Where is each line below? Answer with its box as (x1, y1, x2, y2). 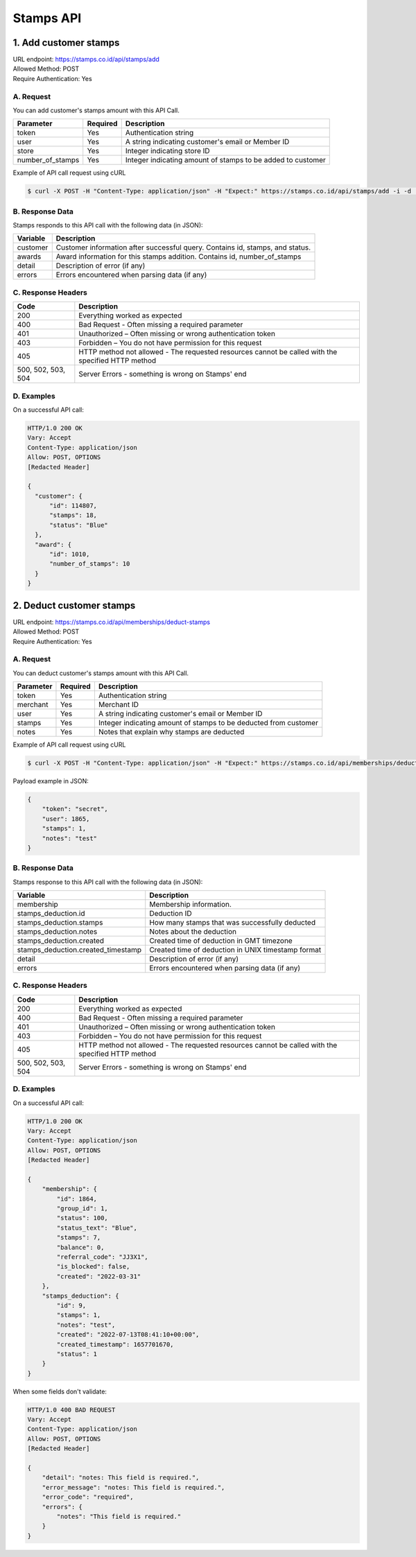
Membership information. (149, 900, 232, 910)
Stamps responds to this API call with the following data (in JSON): (12, 221, 204, 229)
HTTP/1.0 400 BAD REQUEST (27, 1406, 116, 1414)
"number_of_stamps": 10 (49, 560, 130, 568)
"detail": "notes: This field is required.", (42, 1474, 200, 1481)
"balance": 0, (56, 1243, 105, 1251)
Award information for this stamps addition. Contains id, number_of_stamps (55, 252, 302, 261)
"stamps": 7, (56, 1234, 101, 1242)
